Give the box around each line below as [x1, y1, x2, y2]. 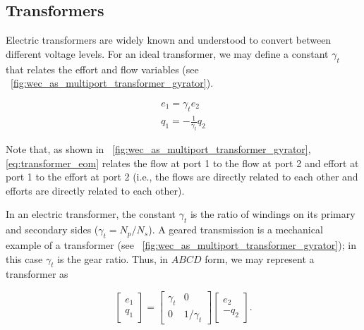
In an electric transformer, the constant [6, 207, 176, 221]
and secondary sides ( [6, 222, 99, 237]
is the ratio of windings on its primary [190, 207, 356, 221]
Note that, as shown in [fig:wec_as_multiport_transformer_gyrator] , [6, 141, 311, 156]
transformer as [6, 267, 68, 281]
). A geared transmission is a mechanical [148, 222, 323, 237]
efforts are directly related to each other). [6, 183, 185, 197]
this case [6, 251, 43, 266]
